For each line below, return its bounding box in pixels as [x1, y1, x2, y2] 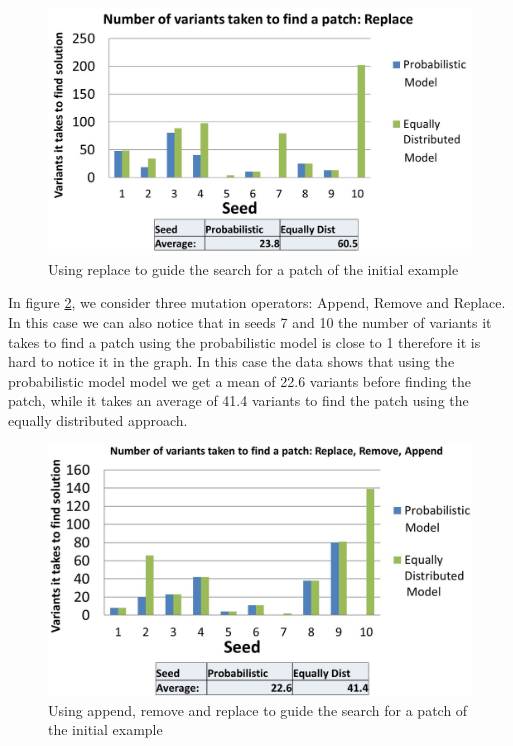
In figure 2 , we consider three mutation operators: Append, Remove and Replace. [8, 292, 506, 313]
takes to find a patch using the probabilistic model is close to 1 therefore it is [8, 331, 481, 352]
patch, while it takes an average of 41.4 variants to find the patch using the [8, 390, 469, 411]
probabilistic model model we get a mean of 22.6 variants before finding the [8, 370, 472, 391]
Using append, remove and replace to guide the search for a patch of [48, 699, 468, 720]
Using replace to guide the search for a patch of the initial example [48, 258, 459, 279]
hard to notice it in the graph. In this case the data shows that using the [8, 351, 455, 372]
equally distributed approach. [8, 409, 188, 430]
